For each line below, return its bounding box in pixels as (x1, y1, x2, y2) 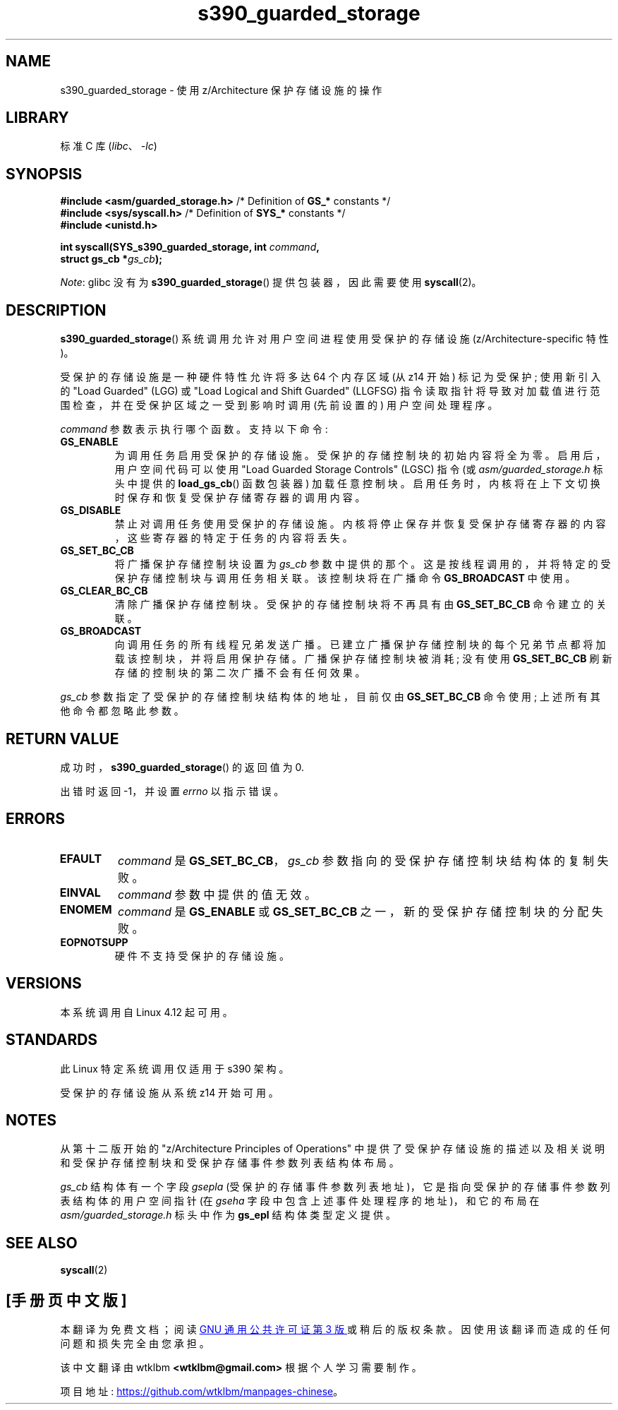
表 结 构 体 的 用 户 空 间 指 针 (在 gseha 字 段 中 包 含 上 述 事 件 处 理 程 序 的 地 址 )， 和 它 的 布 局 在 (60, 1195, 540, 1207)
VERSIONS (6, 974, 82, 993)
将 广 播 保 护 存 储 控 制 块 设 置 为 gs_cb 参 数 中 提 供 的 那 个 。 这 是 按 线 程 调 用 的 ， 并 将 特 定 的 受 (114, 558, 611, 570)
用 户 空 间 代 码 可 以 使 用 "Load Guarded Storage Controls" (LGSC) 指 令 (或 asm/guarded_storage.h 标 (114, 463, 603, 476)
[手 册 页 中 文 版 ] (6, 1291, 127, 1309)
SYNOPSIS (6, 165, 83, 183)
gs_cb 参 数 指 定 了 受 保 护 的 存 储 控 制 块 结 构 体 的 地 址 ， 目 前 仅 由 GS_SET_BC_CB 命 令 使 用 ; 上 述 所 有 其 (60, 691, 600, 703)
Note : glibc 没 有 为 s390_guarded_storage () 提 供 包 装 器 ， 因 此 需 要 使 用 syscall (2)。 (60, 276, 482, 289)
